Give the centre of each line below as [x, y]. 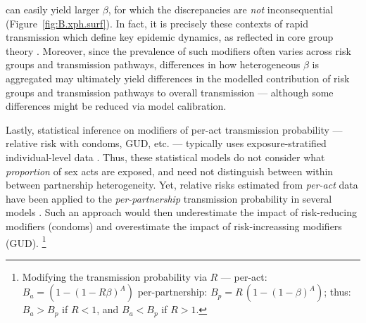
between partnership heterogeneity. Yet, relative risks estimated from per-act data [182, 185]
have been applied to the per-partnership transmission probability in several [169, 198]
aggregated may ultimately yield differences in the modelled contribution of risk [178, 78]
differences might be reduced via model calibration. [116, 106]
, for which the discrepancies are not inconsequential [221, 9]
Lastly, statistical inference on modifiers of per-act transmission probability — [174, 129]
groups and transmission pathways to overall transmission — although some [170, 92]
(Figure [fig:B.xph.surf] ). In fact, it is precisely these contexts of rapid [157, 23]
